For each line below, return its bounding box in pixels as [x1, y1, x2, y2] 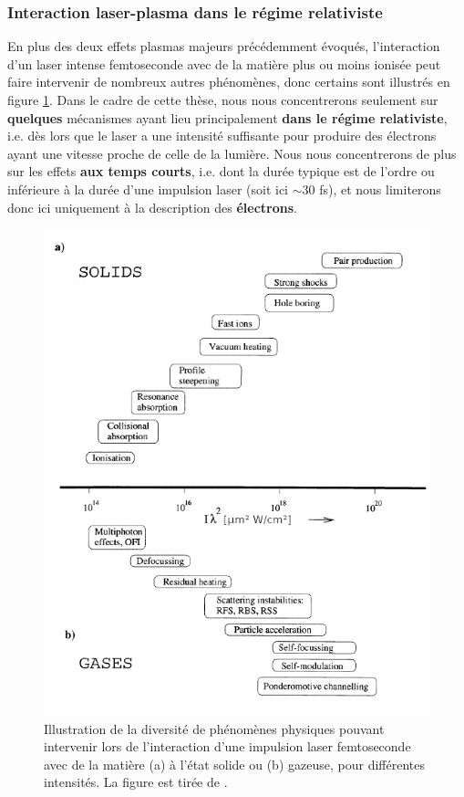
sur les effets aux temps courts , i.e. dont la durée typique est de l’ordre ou [7, 162, 435, 181]
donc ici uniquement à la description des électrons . [7, 197, 297, 216]
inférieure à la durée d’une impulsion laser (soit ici [7, 179, 289, 198]
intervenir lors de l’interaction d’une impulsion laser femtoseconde [44, 737, 411, 756]
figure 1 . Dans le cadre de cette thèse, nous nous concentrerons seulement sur [7, 90, 438, 109]
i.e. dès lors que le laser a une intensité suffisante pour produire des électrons [7, 126, 437, 145]
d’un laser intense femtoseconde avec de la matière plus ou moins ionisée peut [7, 54, 441, 73]
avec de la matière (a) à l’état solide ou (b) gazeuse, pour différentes [44, 754, 425, 773]
